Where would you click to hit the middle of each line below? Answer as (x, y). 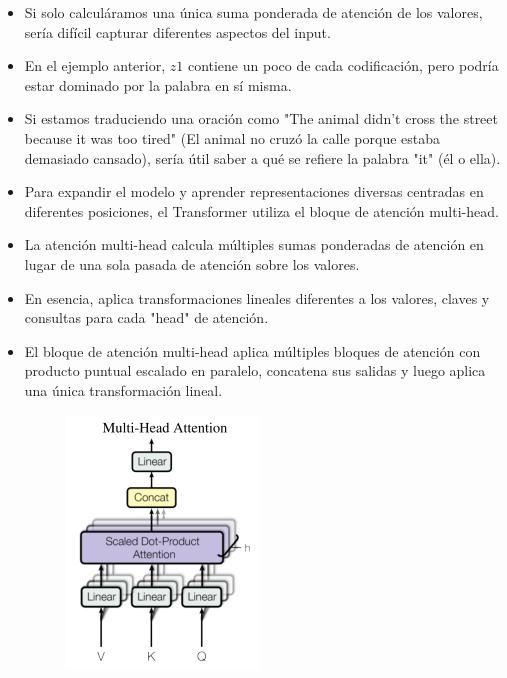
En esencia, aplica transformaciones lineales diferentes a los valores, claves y (257, 297)
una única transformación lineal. (123, 389)
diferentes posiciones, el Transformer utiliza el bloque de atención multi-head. (261, 210)
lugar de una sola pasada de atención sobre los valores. (192, 263)
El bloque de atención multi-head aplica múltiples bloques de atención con (252, 350)
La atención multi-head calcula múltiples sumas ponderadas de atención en (254, 244)
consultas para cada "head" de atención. (146, 317)
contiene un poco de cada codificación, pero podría (343, 65)
